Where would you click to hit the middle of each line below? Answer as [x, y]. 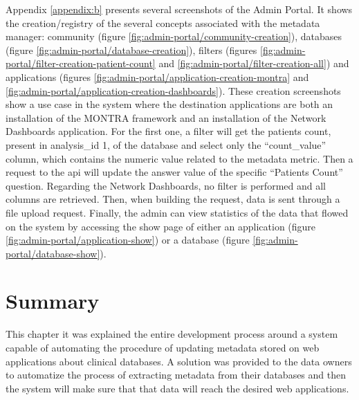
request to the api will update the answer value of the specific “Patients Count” [174, 172]
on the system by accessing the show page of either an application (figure [161, 226]
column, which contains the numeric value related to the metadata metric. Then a [179, 158]
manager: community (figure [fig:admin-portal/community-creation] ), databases [174, 36]
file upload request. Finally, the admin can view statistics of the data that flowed [177, 212]
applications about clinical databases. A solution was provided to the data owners [179, 361]
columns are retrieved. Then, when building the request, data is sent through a [173, 199]
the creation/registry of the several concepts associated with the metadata [163, 22]
